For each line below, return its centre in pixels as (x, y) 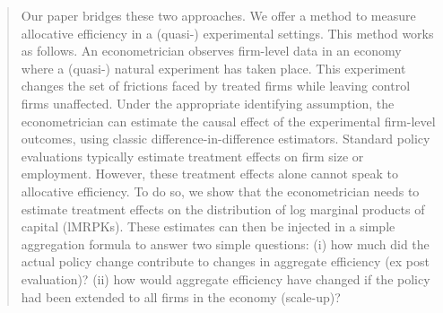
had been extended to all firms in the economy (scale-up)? (181, 296)
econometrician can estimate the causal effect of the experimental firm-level (228, 121)
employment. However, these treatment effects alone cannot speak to (210, 174)
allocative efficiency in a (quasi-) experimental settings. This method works (227, 33)
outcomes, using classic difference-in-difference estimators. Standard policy (226, 139)
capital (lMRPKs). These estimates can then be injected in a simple (208, 226)
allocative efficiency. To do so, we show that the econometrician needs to (220, 191)
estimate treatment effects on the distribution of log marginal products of (223, 209)
